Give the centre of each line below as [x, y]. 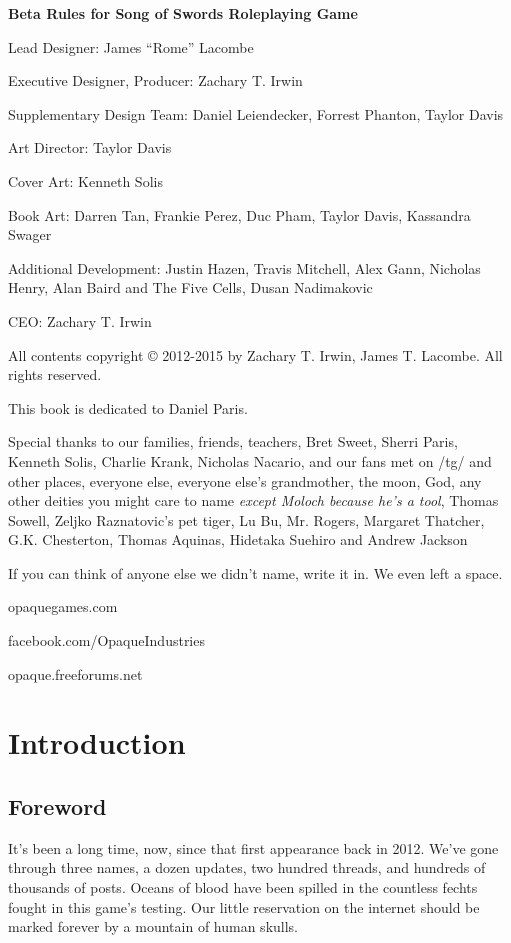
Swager [30, 234]
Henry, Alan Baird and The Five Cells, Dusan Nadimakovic [190, 287]
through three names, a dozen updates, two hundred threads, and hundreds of [247, 867]
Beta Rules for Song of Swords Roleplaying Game [183, 13]
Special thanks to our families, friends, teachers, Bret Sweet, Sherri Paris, [233, 441]
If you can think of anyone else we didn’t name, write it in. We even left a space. [255, 572]
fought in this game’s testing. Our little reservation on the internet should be [244, 906]
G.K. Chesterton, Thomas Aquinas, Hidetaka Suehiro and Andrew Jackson [238, 539]
